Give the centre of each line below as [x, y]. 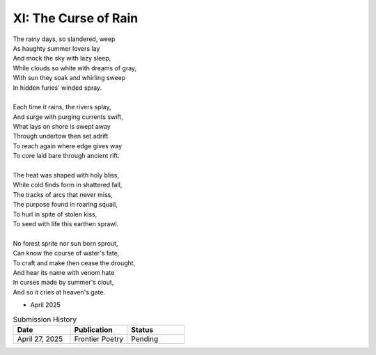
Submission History [45, 319]
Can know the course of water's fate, [66, 253]
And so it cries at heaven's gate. [59, 292]
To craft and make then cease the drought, [74, 263]
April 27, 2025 [40, 339]
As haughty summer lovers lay [56, 48]
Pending [145, 339]
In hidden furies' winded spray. [57, 88]
